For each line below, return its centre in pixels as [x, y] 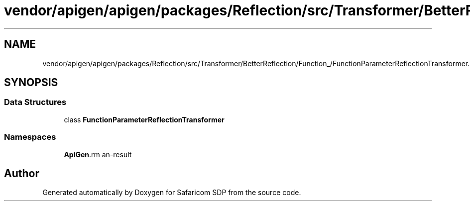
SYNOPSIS [31, 83]
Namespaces [30, 137]
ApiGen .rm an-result [98, 154]
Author [22, 173]
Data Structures [35, 102]
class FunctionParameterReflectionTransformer [144, 119]
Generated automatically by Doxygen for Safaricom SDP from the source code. [172, 193]
